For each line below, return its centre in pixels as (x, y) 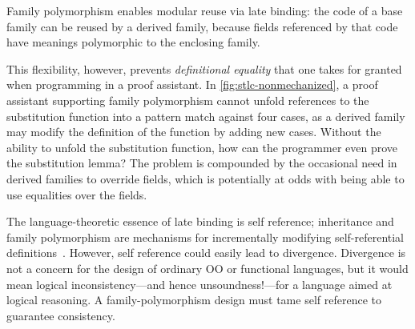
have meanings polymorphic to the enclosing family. (133, 42)
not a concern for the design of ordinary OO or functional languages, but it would (207, 268)
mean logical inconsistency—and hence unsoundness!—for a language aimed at (199, 284)
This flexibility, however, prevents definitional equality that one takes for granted (204, 68)
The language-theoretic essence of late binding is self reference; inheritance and (200, 221)
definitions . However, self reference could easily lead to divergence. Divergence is (206, 253)
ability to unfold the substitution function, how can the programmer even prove (202, 147)
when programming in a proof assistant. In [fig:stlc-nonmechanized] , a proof (192, 84)
